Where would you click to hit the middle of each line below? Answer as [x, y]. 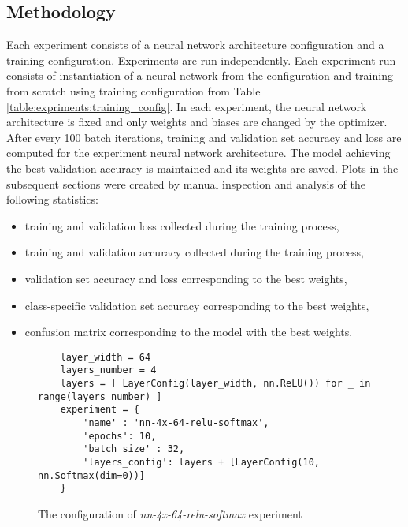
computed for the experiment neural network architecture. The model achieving [198, 153]
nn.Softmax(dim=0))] [92, 475]
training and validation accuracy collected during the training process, [194, 252]
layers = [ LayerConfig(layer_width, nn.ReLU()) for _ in [215, 384]
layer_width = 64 [106, 357]
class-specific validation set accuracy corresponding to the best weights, [197, 305]
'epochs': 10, [120, 436]
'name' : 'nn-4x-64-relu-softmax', [176, 422]
